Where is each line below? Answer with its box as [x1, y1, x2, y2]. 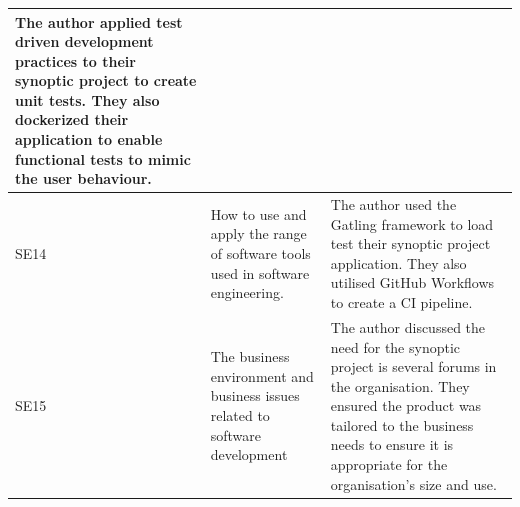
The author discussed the [330, 316, 486, 337]
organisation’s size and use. [330, 473, 497, 494]
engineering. [210, 282, 284, 303]
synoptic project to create [15, 70, 197, 91]
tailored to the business [330, 414, 474, 435]
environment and [210, 365, 314, 386]
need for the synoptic [330, 336, 461, 357]
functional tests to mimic [15, 148, 191, 169]
